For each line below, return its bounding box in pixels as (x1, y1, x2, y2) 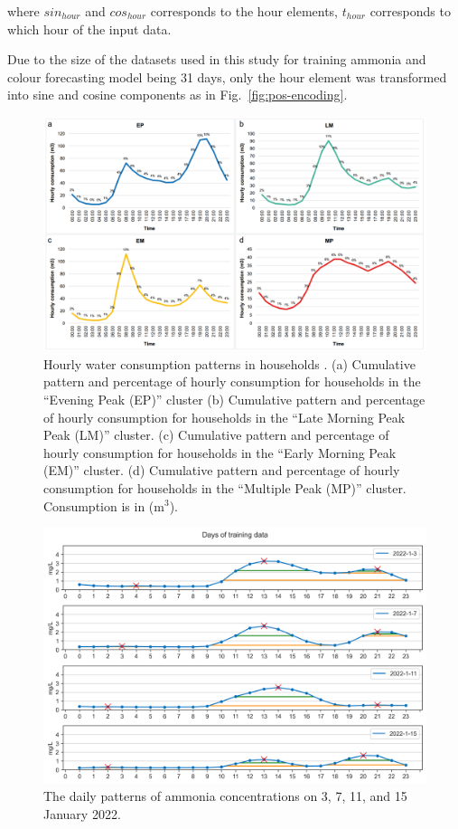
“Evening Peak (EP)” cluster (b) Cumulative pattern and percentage (43, 389, 425, 408)
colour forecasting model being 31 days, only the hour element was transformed (7, 67, 447, 86)
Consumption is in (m (43, 496, 164, 515)
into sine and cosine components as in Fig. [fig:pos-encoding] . (7, 85, 348, 104)
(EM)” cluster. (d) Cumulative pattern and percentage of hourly (43, 461, 400, 480)
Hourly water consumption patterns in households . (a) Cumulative (43, 354, 416, 373)
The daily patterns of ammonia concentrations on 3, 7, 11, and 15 (43, 786, 407, 805)
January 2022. (43, 804, 121, 823)
